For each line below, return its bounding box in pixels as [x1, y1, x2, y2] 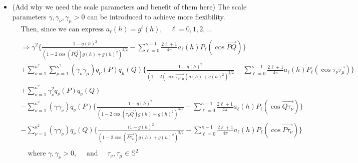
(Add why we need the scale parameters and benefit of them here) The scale [12, 1, 247, 11]
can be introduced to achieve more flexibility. [87, 11, 225, 21]
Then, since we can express [21, 26, 104, 33]
